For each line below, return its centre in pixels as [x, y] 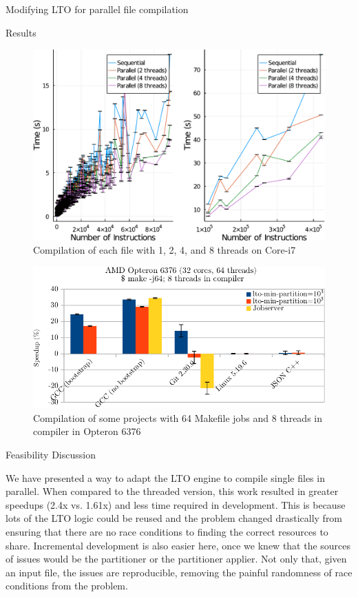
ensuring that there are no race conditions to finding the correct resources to [167, 532]
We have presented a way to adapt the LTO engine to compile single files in [165, 477]
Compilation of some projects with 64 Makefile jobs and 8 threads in [178, 417]
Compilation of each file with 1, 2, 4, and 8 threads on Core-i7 [165, 250]
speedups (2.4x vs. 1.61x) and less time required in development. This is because [176, 504]
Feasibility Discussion [51, 455]
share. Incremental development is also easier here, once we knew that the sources [178, 545]
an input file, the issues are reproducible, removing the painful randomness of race [179, 572]
